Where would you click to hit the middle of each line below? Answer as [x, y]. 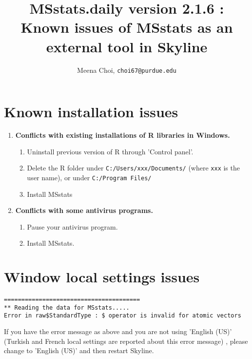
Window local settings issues [102, 277]
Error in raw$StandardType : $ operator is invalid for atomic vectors [123, 316]
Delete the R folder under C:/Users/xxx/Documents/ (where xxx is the [133, 168]
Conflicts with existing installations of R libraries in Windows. [123, 135]
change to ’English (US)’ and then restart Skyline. [79, 350]
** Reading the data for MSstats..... [67, 307]
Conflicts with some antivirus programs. [84, 210]
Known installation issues [91, 112]
